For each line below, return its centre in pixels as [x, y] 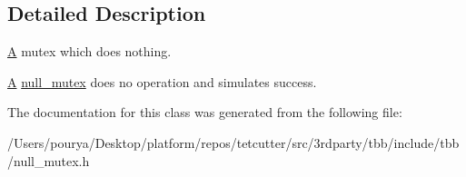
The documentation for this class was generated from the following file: [205, 112]
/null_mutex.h [49, 160]
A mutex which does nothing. [89, 51]
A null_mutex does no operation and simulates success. [162, 81]
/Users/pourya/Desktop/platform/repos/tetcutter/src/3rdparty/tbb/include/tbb [233, 142]
